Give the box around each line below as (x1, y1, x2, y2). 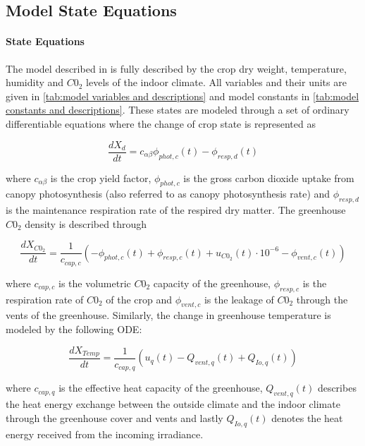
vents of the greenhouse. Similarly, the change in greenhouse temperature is (6, 308, 331, 323)
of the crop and (106, 291, 173, 306)
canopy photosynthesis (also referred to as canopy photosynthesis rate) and (6, 186, 330, 201)
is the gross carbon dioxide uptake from (183, 170, 354, 185)
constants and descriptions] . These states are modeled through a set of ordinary (6, 102, 349, 117)
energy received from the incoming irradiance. (6, 426, 204, 441)
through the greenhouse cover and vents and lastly (6, 410, 223, 425)
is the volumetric (58, 275, 131, 290)
